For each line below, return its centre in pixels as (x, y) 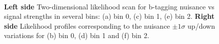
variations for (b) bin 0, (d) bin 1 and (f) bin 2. (77, 35)
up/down (201, 25)
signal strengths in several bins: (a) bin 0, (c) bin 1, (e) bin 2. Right (109, 16)
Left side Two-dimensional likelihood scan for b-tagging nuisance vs (109, 6)
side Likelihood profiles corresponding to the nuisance (87, 25)
